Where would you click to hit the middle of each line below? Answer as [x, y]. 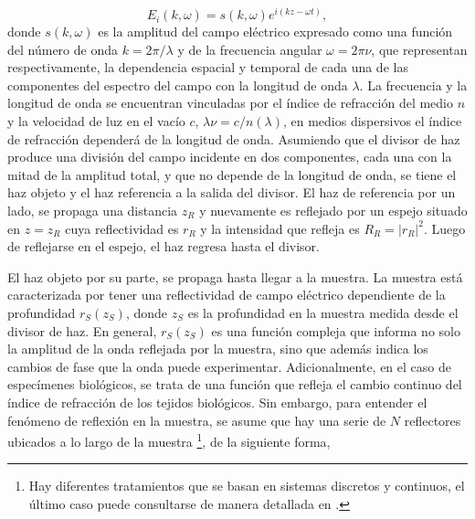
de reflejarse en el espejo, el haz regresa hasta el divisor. [164, 246]
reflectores [433, 420]
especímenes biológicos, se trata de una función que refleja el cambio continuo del [235, 384]
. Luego [444, 228]
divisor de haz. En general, [82, 330]
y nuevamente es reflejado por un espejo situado [333, 211]
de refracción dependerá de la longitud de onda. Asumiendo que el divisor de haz [234, 138]
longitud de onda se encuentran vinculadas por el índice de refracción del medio [230, 103]
